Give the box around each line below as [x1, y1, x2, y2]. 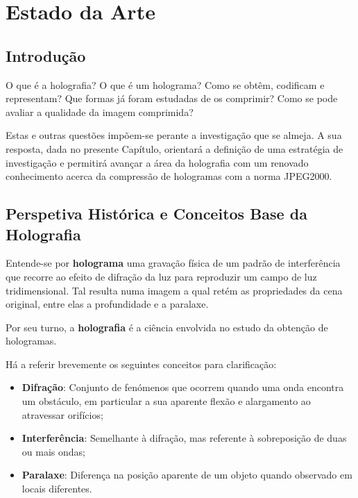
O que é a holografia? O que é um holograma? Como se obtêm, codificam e [6, 77, 325, 92]
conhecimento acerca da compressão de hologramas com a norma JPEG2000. [6, 169, 332, 183]
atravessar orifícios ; [22, 407, 103, 422]
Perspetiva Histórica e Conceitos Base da [6, 203, 307, 224]
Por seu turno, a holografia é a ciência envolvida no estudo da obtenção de [6, 319, 328, 334]
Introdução [6, 44, 86, 66]
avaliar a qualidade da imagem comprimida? [6, 104, 194, 119]
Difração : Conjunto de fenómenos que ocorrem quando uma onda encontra [22, 380, 344, 395]
